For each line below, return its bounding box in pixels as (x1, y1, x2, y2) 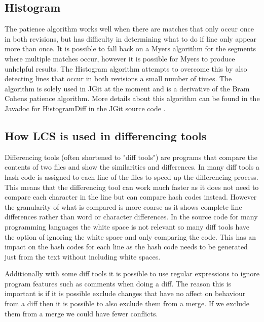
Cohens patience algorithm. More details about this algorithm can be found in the (5, 93, 260, 104)
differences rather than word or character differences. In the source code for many (5, 211, 258, 222)
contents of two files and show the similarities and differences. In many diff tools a (5, 162, 260, 172)
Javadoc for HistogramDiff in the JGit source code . (5, 103, 166, 113)
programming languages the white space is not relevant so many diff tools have (5, 221, 250, 232)
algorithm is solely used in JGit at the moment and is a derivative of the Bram (5, 83, 250, 93)
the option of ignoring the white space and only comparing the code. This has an (5, 231, 256, 242)
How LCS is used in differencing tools (5, 127, 207, 143)
